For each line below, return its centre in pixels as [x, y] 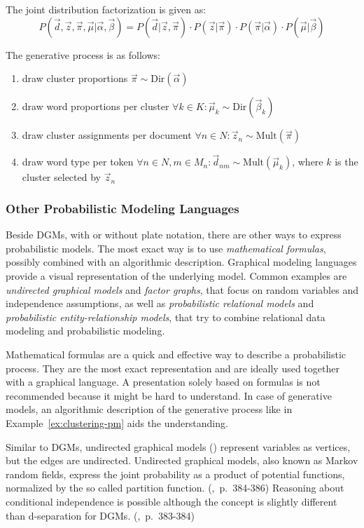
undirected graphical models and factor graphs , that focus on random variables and [182, 289]
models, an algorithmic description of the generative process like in [149, 409]
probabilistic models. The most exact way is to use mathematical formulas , [166, 248]
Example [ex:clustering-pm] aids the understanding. [117, 422]
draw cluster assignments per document [107, 135]
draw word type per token [78, 162]
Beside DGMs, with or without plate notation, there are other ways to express [174, 235]
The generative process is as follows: [83, 54]
